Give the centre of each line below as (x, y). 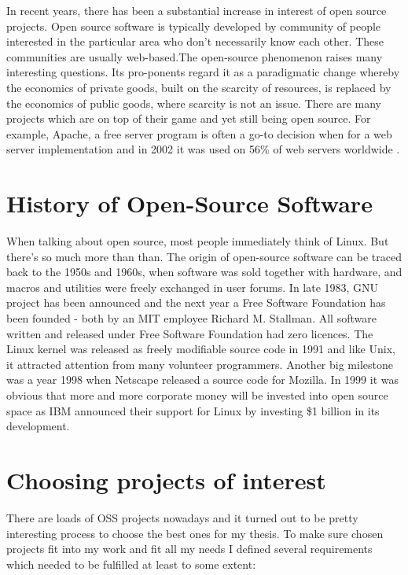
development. (38, 426)
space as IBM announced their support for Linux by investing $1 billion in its (193, 410)
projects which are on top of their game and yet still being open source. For (189, 118)
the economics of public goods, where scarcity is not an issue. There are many (194, 103)
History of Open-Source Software (189, 203)
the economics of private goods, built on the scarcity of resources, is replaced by (199, 87)
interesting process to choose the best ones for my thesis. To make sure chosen (195, 533)
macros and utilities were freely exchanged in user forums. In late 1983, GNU (193, 287)
